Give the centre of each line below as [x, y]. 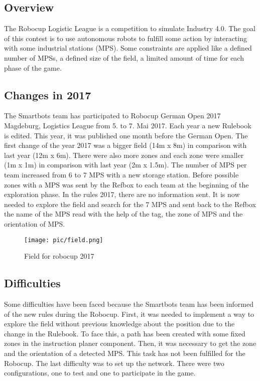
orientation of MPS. [35, 223]
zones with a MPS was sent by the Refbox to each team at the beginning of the [126, 184]
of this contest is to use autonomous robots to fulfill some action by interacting [125, 38]
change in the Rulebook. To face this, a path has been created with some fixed [125, 333]
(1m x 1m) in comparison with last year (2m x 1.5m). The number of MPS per [125, 165]
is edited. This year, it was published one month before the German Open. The [126, 135]
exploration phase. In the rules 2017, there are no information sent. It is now [122, 194]
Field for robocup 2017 [59, 256]
